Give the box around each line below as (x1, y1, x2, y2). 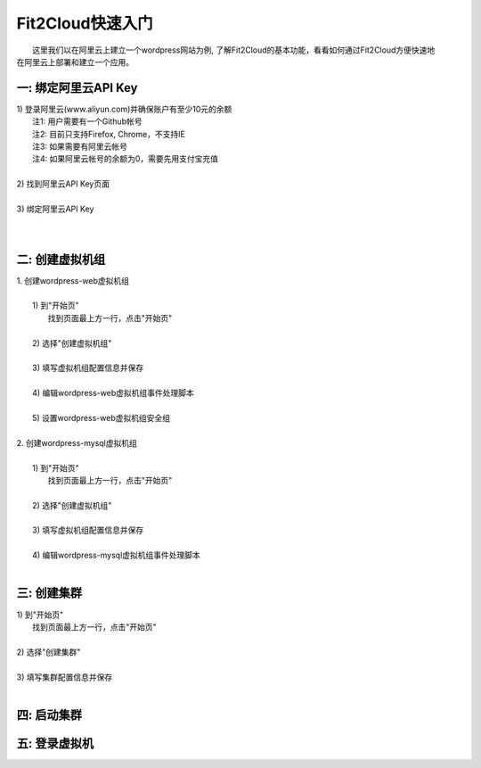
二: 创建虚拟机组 (16, 252, 106, 267)
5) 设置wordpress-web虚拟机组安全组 (32, 412, 171, 423)
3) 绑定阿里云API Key (16, 203, 94, 214)
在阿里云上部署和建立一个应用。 (16, 56, 134, 67)
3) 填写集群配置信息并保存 (16, 672, 113, 682)
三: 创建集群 (16, 585, 82, 601)
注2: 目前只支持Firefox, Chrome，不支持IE (32, 128, 186, 139)
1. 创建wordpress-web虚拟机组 (16, 275, 129, 285)
